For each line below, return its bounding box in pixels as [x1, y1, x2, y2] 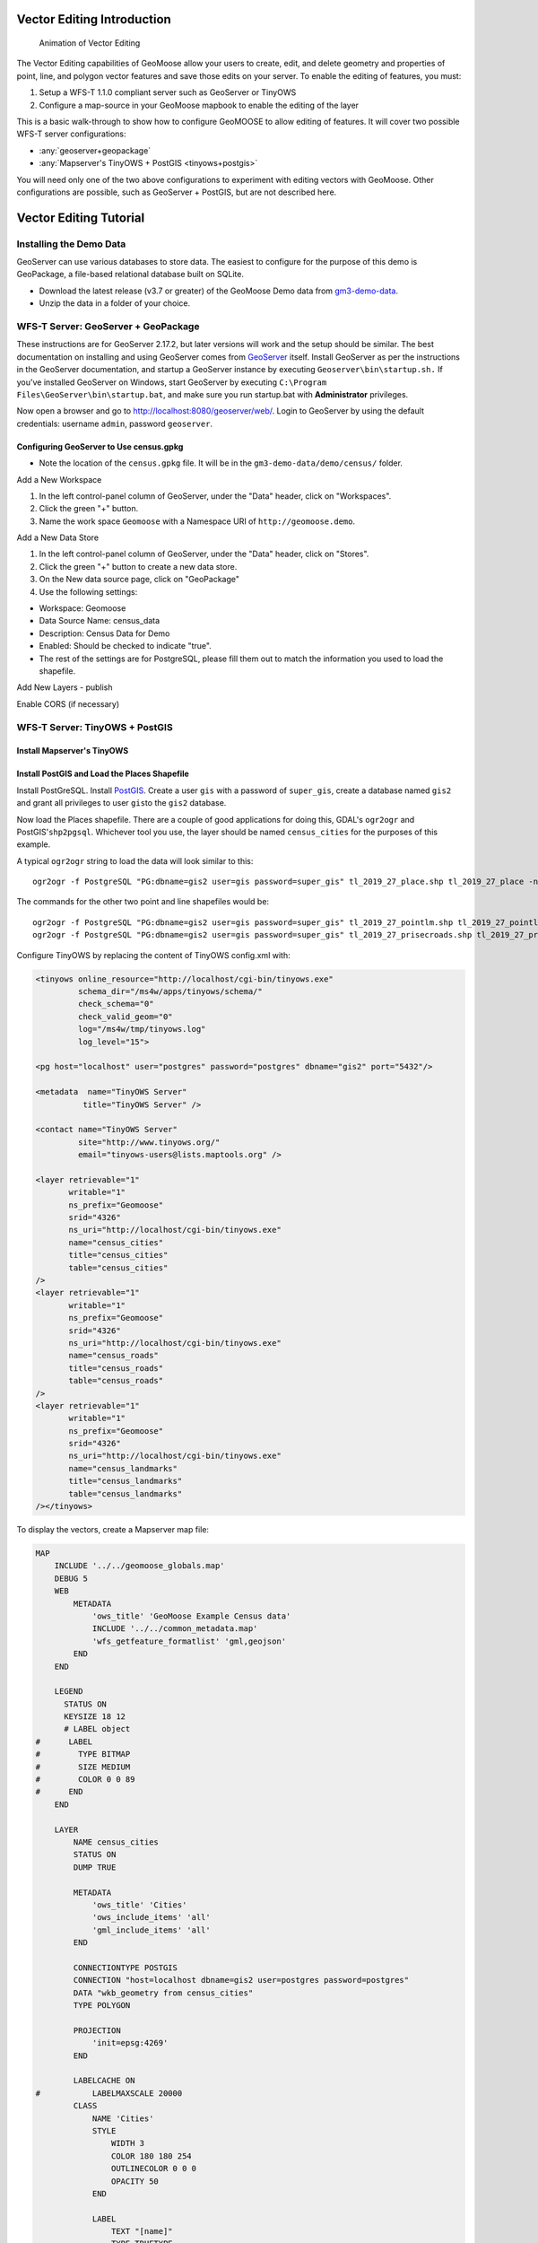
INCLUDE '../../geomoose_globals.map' [54, 1561, 225, 1571]
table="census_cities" [68, 1262, 169, 1273]
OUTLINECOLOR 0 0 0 [110, 2163, 197, 2174]
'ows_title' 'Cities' [91, 1899, 187, 1910]
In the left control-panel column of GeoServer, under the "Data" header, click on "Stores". [39, 548, 369, 560]
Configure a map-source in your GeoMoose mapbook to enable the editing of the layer [39, 100, 359, 110]
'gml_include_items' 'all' [91, 1924, 211, 1935]
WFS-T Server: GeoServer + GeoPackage [16, 320, 200, 333]
